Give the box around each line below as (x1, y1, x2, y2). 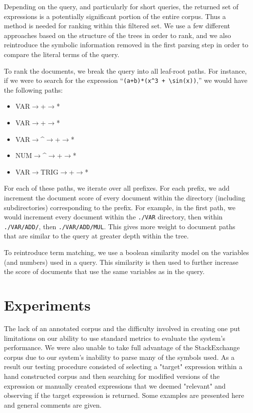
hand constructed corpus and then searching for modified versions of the (4, 371, 220, 381)
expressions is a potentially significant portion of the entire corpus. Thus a (4, 11, 226, 21)
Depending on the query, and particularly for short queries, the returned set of (4, 1, 239, 11)
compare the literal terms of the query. (4, 49, 119, 59)
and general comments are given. (4, 399, 102, 410)
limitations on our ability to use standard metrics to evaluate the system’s (4, 333, 226, 343)
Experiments (4, 295, 91, 315)
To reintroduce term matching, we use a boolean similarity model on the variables (4, 247, 249, 257)
